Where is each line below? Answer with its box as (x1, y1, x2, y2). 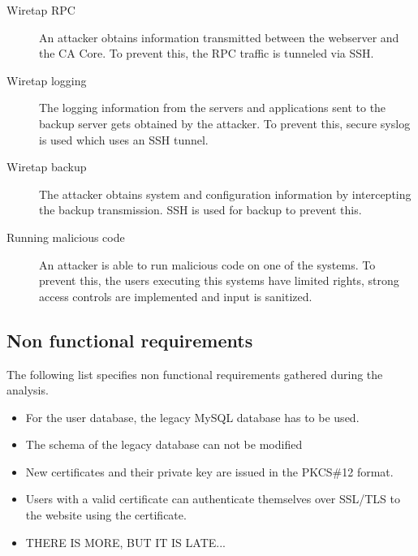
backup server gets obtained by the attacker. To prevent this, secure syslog (39, 114, 411, 131)
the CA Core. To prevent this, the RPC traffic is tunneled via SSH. (39, 45, 374, 62)
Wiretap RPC (6, 2, 75, 18)
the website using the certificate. (25, 506, 187, 524)
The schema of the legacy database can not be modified (25, 436, 303, 453)
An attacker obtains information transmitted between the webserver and (39, 28, 399, 45)
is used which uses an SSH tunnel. (39, 131, 209, 148)
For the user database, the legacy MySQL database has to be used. (25, 408, 360, 425)
